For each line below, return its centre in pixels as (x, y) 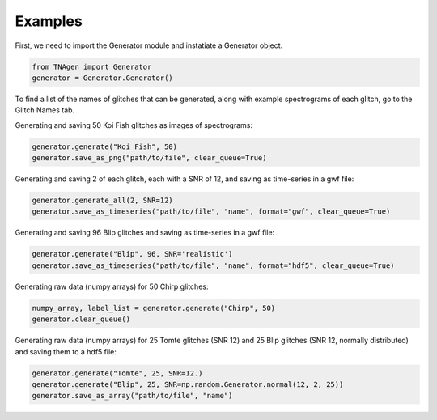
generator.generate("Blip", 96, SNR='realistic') (132, 254)
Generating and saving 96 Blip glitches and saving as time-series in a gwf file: (145, 233)
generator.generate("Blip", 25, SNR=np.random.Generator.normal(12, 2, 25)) (188, 384)
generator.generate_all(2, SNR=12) (102, 201)
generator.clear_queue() (81, 319)
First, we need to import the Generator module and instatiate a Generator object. (149, 45)
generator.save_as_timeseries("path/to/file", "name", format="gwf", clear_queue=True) (211, 212)
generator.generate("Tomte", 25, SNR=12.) (117, 373)
